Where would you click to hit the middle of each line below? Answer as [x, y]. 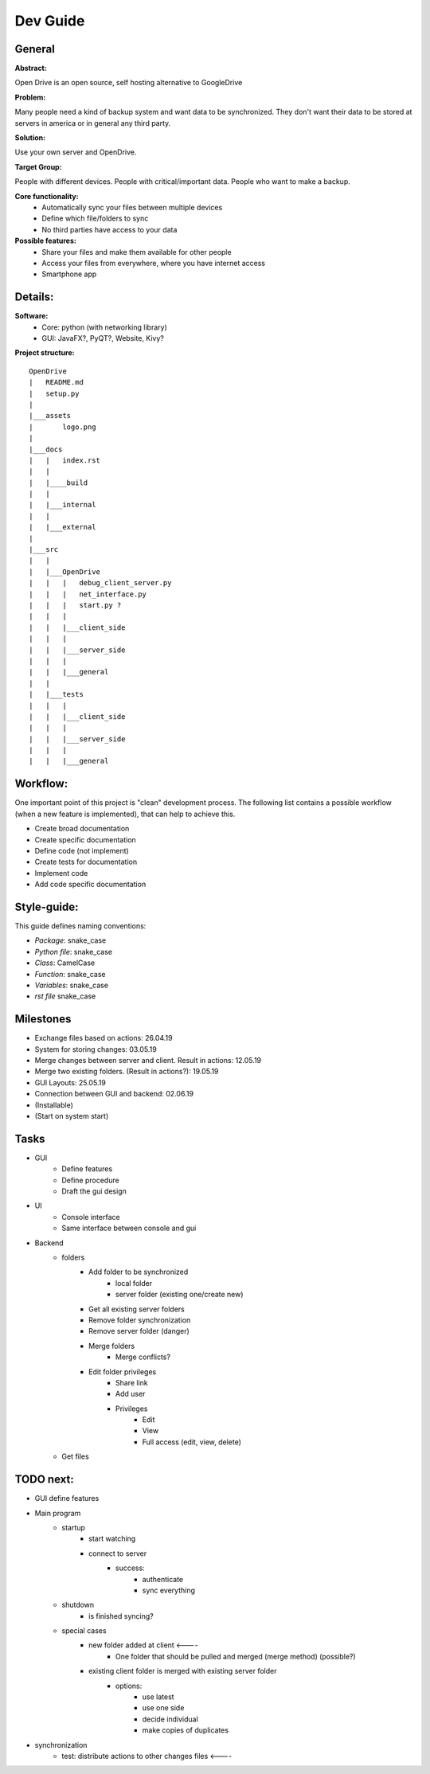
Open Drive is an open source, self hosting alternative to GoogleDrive [129, 83]
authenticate [163, 1579]
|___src [44, 550]
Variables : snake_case [72, 985]
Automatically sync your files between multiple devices [132, 207]
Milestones [43, 1019]
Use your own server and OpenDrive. [76, 152]
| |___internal [63, 505]
